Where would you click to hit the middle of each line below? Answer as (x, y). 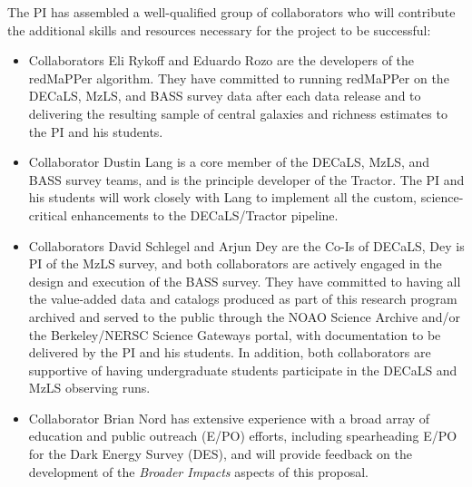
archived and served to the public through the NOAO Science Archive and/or (244, 316)
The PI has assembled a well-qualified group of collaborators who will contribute (231, 12)
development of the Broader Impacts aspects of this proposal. (198, 471)
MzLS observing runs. (89, 388)
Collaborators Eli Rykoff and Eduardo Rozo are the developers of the (221, 60)
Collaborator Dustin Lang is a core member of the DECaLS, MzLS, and (229, 162)
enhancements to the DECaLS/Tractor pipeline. (205, 214)
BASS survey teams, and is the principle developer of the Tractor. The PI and (246, 179)
